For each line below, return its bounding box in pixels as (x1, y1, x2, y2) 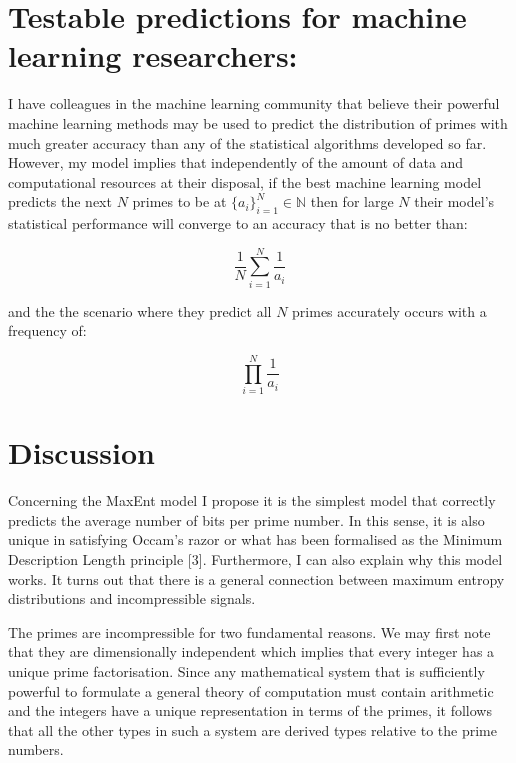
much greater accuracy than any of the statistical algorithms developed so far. (8, 132, 487, 153)
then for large (310, 191, 394, 212)
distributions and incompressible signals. (8, 588, 256, 609)
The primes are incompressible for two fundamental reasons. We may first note (8, 621, 491, 642)
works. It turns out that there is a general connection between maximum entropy (8, 568, 505, 589)
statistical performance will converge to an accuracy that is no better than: (8, 213, 468, 234)
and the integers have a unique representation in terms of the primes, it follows (8, 700, 492, 721)
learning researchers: (8, 35, 298, 76)
